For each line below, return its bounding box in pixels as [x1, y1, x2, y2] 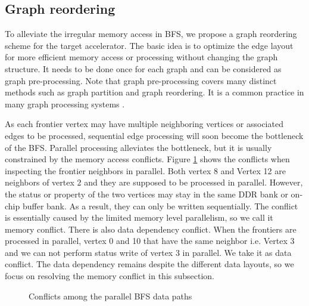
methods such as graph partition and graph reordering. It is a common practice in [5, 86, 304, 98]
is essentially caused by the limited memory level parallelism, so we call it [5, 211, 273, 224]
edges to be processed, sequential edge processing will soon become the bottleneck [5, 129, 304, 141]
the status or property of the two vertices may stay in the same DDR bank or [5, 187, 288, 200]
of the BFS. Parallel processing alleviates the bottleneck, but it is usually [5, 141, 272, 153]
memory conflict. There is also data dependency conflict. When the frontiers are [5, 222, 296, 235]
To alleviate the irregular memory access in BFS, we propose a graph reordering [5, 27, 297, 40]
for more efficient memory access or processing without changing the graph [5, 51, 278, 63]
